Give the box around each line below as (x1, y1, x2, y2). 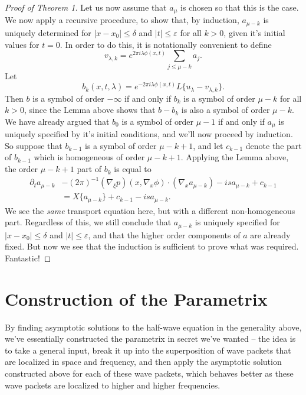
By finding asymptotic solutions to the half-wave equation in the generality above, (5, 320, 302, 333)
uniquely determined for (5, 26, 91, 38)
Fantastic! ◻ (5, 251, 51, 264)
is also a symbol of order (181, 103, 270, 116)
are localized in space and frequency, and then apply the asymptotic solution (5, 355, 282, 368)
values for (5, 38, 40, 50)
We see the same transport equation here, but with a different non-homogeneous (5, 204, 295, 216)
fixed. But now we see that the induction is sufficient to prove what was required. (5, 240, 299, 252)
